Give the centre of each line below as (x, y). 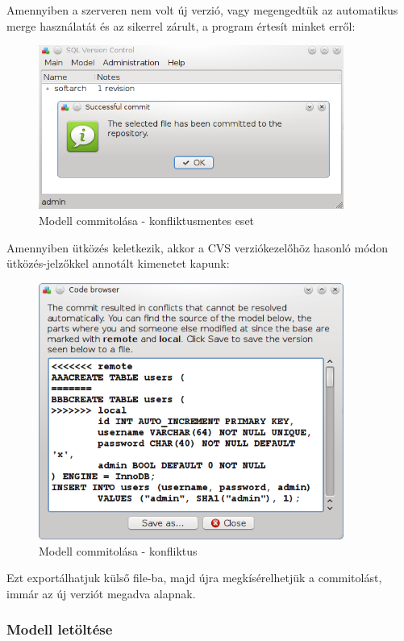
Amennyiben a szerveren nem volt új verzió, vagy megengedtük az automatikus (202, 10)
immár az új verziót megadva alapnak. (101, 593)
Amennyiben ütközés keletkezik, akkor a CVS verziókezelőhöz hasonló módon (198, 247)
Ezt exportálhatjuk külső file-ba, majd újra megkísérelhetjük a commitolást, (194, 578)
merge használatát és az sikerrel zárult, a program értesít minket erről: (181, 25)
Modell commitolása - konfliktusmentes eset (147, 221)
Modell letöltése (60, 629)
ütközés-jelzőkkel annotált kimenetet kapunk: (118, 263)
